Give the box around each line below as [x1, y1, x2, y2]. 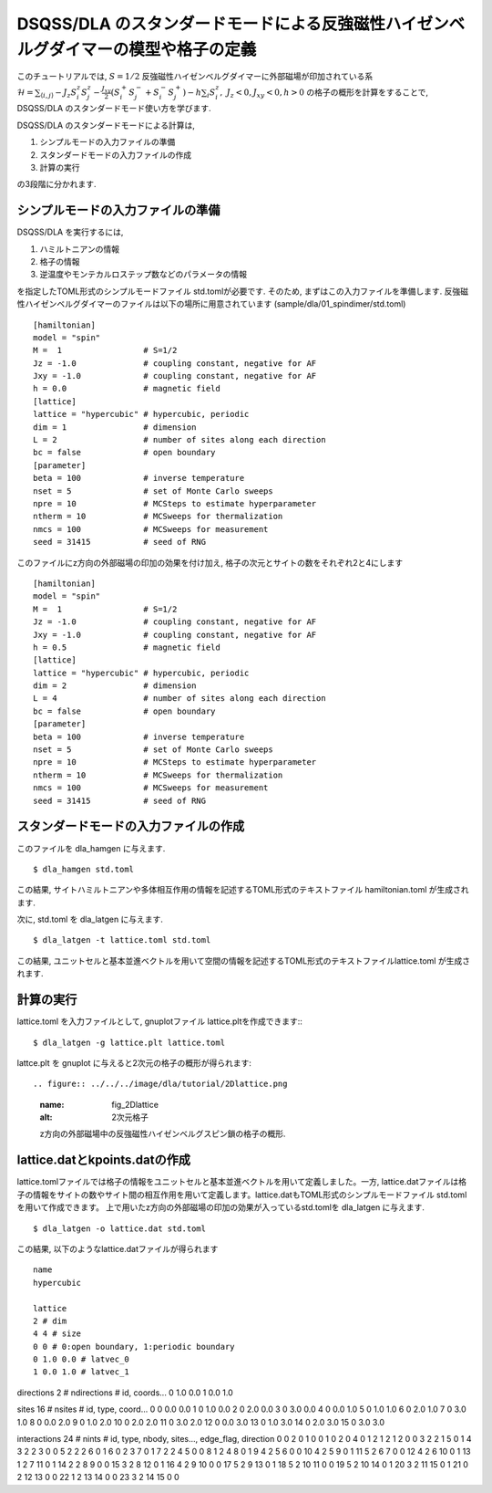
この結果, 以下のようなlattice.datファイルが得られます [16, 1243, 219, 1254]
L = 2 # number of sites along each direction [33, 434, 327, 445]
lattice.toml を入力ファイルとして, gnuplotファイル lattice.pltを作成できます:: [16, 1016, 302, 1027]
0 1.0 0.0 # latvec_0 [33, 1354, 129, 1364]
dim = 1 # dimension [33, 422, 197, 433]
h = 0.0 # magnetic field [33, 383, 220, 394]
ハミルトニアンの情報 [39, 243, 120, 255]
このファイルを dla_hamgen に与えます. [16, 842, 166, 853]
